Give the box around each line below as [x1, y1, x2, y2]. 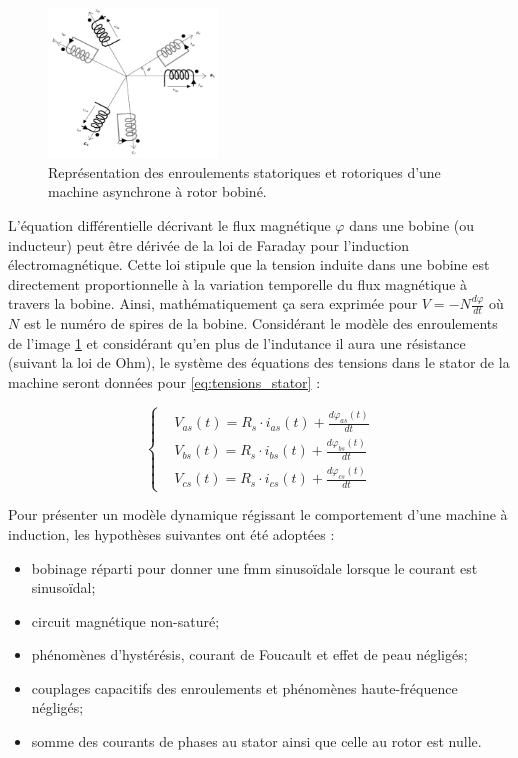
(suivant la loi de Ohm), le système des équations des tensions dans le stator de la [8, 352, 510, 373]
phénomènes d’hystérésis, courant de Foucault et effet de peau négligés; [31, 644, 468, 665]
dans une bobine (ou [349, 215, 475, 236]
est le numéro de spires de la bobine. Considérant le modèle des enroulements [23, 313, 498, 334]
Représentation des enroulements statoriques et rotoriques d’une [48, 161, 441, 182]
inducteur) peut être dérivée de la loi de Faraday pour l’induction [8, 234, 410, 255]
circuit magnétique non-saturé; [31, 610, 220, 631]
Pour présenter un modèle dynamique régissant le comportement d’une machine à [8, 504, 508, 525]
